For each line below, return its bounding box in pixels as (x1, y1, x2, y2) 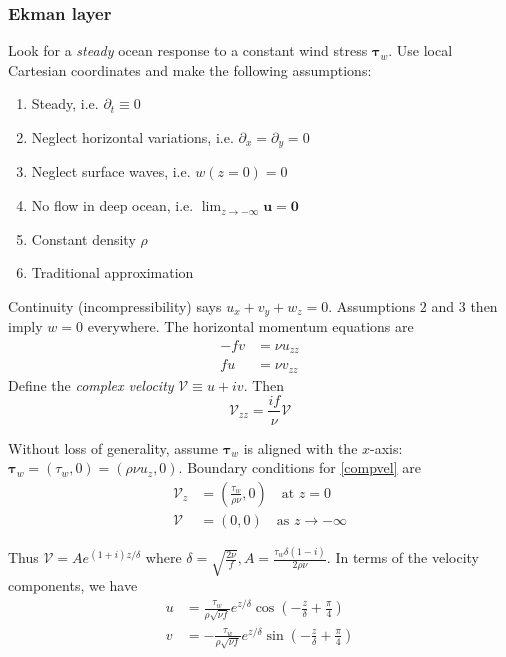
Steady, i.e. (31, 93, 99, 114)
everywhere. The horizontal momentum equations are (87, 316, 414, 337)
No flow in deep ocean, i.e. (31, 195, 194, 216)
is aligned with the (243, 437, 358, 458)
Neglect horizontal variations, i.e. (31, 127, 234, 147)
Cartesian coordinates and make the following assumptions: (8, 59, 372, 80)
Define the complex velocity (8, 374, 174, 395)
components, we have (8, 575, 138, 596)
